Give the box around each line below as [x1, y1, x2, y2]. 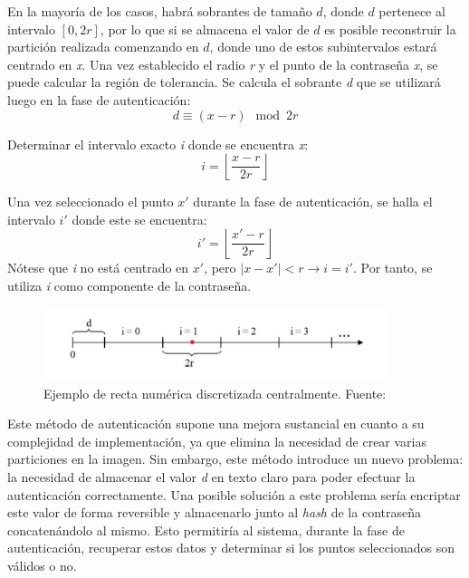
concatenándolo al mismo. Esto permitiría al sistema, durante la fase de [7, 520, 405, 539]
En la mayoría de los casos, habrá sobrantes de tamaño [7, 2, 312, 20]
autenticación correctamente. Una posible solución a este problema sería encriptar [7, 485, 461, 504]
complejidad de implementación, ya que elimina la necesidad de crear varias [7, 431, 427, 450]
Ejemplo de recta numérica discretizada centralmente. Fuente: [43, 383, 387, 402]
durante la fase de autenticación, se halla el [193, 192, 433, 211]
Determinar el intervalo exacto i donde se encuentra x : [7, 134, 309, 153]
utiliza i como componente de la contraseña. [7, 275, 252, 294]
